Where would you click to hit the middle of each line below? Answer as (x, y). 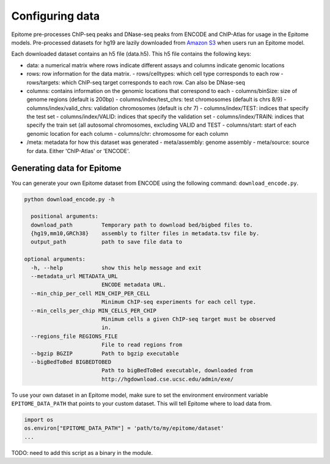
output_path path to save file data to (107, 242)
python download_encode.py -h (69, 199)
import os (39, 420)
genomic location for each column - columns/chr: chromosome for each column (127, 133)
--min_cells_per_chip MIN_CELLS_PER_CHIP (94, 310)
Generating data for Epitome (66, 168)
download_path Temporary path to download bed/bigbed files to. (142, 225)
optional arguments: (55, 259)
